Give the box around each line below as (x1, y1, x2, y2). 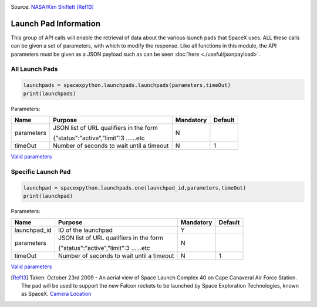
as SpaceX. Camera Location (21, 291, 92, 298)
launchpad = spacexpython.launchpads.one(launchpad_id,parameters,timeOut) (23, 184, 247, 191)
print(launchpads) (23, 90, 76, 97)
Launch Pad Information (11, 18, 101, 29)
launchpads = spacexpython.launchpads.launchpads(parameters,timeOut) (23, 82, 231, 89)
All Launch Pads (11, 65, 58, 73)
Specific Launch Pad (11, 167, 71, 176)
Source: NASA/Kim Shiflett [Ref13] (11, 4, 94, 10)
